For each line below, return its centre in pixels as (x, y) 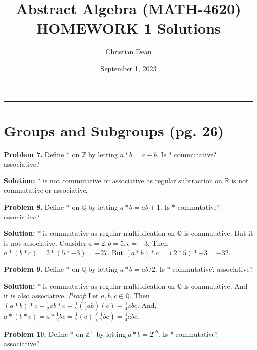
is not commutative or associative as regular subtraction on (132, 180)
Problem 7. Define (34, 154)
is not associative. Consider (45, 242)
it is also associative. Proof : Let (51, 295)
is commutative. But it (218, 233)
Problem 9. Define (34, 269)
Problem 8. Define (34, 207)
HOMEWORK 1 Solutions (128, 28)
